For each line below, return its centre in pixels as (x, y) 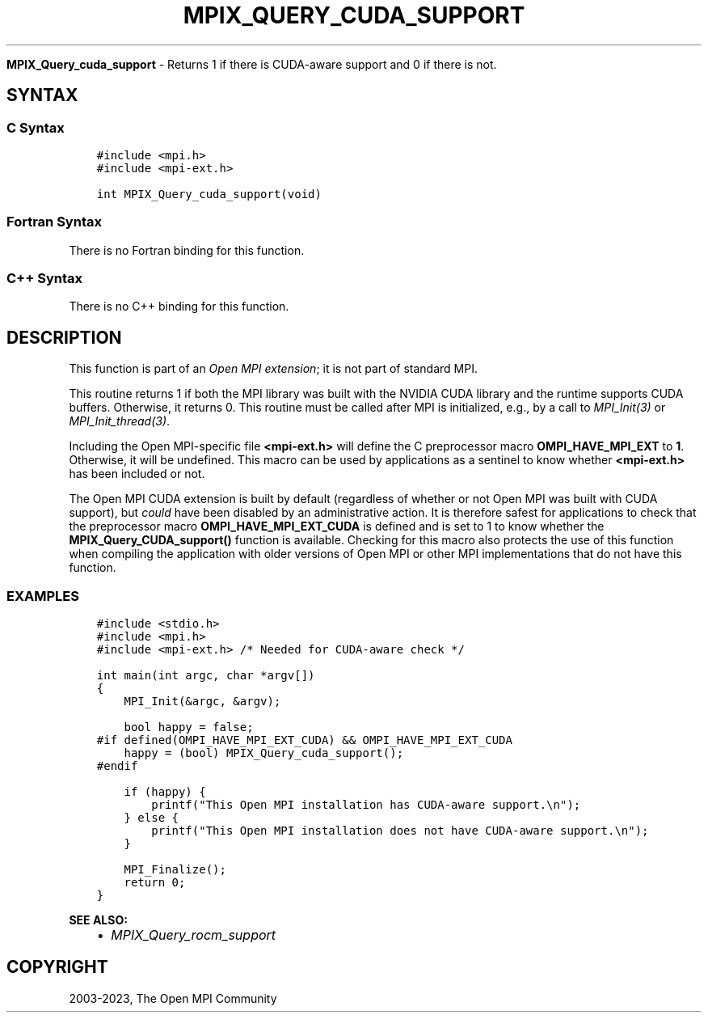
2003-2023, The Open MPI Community (173, 998)
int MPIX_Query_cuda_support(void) (209, 194)
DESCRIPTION (64, 337)
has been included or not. (137, 474)
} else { (151, 818)
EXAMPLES (43, 596)
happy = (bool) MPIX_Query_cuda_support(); (264, 753)
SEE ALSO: (98, 920)
